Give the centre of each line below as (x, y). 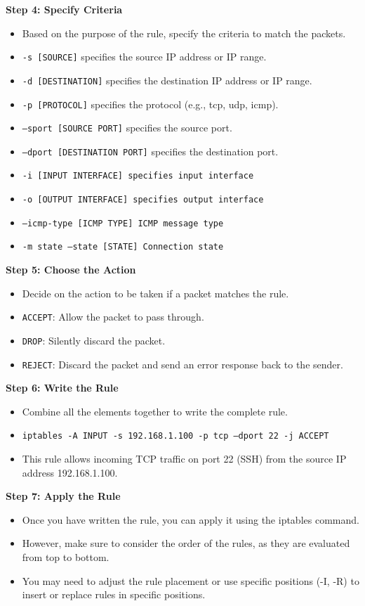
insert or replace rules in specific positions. (114, 594)
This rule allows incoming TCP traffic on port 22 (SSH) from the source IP (184, 459)
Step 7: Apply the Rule (63, 496)
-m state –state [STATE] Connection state (123, 247)
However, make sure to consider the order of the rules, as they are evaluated (186, 543)
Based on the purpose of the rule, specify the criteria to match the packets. (184, 33)
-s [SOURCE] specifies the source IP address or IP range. (144, 57)
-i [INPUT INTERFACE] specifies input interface (138, 176)
